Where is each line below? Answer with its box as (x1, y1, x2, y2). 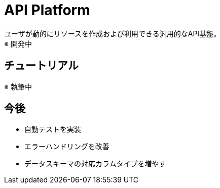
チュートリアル (4, 59, 79, 72)
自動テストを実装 (24, 125, 81, 134)
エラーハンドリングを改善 (24, 142, 109, 151)
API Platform (4, 2, 90, 19)
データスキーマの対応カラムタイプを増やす (24, 159, 166, 168)
